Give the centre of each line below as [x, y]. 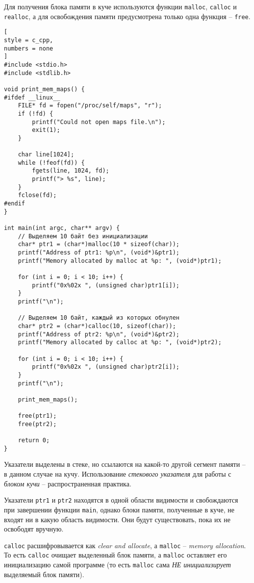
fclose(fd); [37, 195]
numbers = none [29, 48]
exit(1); [46, 130]
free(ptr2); [37, 424]
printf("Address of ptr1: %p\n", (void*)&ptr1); [99, 253]
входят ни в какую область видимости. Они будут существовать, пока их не [117, 519]
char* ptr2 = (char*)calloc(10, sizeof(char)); [97, 326]
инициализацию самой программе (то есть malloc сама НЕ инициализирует [117, 565]
